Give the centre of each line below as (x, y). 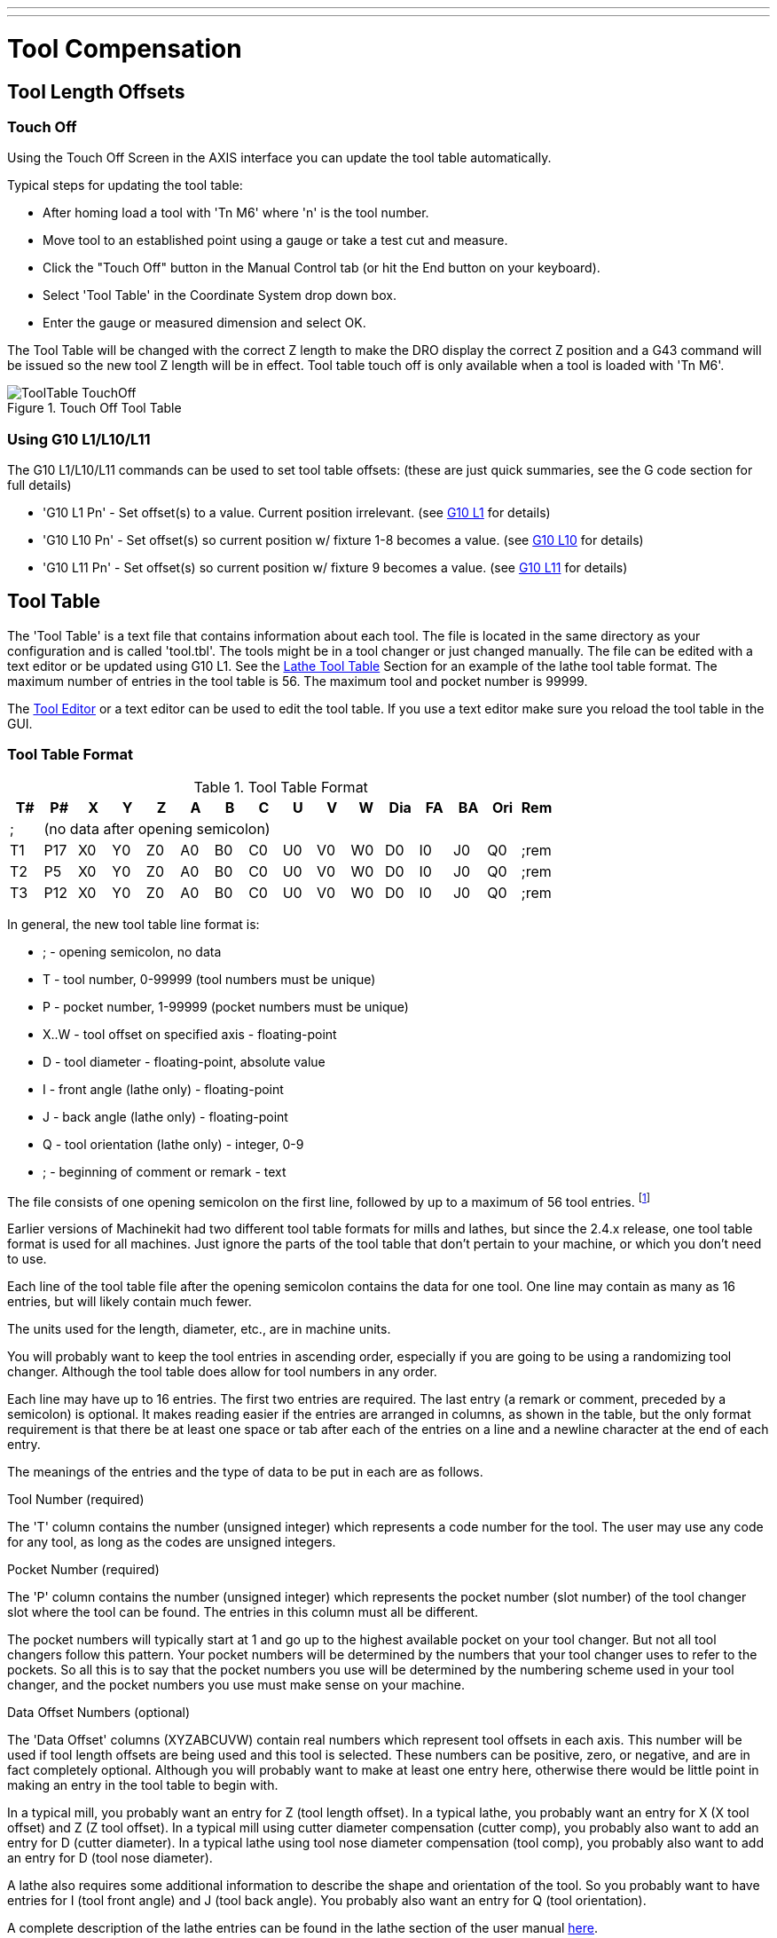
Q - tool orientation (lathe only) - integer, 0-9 (173, 1144)
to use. (27, 1259)
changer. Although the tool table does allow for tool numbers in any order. (222, 1372)
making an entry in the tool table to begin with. (143, 1785)
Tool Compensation (125, 48)
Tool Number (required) (76, 1500)
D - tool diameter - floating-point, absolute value (184, 1061)
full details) (39, 485)
